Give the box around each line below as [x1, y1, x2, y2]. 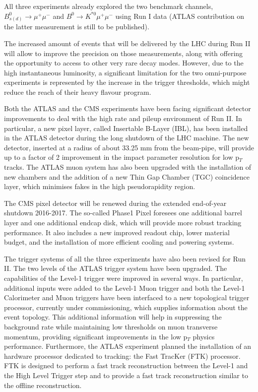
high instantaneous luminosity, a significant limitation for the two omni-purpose [4, 67, 247, 77]
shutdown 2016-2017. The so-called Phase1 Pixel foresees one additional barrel [4, 207, 242, 218]
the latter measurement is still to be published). [4, 21, 149, 32]
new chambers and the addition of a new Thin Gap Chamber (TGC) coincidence [4, 171, 250, 182]
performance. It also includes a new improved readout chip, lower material [4, 227, 230, 237]
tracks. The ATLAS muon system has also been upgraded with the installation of [4, 162, 252, 172]
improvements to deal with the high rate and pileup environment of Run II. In [4, 113, 242, 124]
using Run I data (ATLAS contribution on [115, 10, 245, 21]
